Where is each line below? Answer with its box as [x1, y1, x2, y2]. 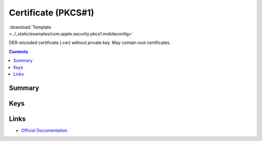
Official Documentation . [21, 127, 69, 133]
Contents [9, 48, 29, 54]
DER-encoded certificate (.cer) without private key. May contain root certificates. [9, 40, 171, 46]
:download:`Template [9, 24, 51, 30]
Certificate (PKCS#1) [9, 7, 94, 18]
